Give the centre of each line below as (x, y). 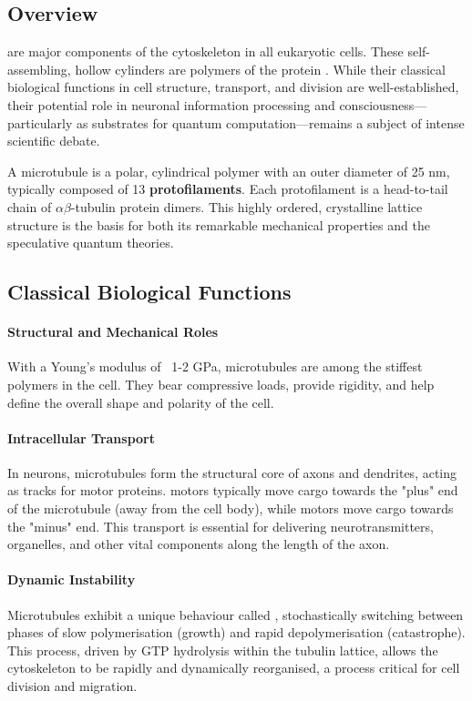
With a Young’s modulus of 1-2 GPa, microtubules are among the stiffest (215, 366)
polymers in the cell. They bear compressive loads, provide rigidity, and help (221, 384)
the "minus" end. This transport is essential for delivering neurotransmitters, (221, 526)
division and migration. (72, 686)
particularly (40, 122)
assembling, (39, 69)
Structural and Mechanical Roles (113, 332)
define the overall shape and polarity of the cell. (141, 402)
